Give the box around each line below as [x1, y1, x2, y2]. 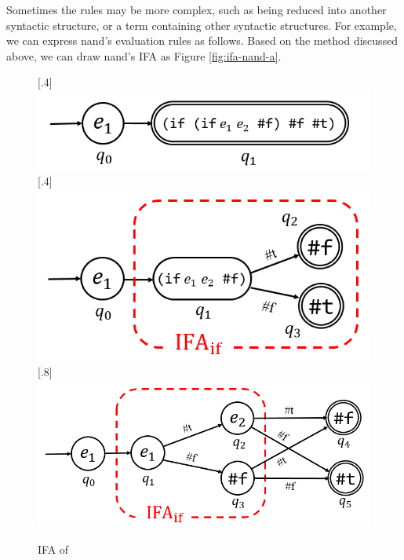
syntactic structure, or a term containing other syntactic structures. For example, [6, 16, 397, 33]
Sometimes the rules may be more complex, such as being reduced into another [6, 2, 387, 17]
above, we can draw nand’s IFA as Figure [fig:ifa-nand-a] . [6, 47, 282, 64]
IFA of [38, 540, 69, 557]
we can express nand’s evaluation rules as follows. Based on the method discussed [6, 32, 399, 49]
